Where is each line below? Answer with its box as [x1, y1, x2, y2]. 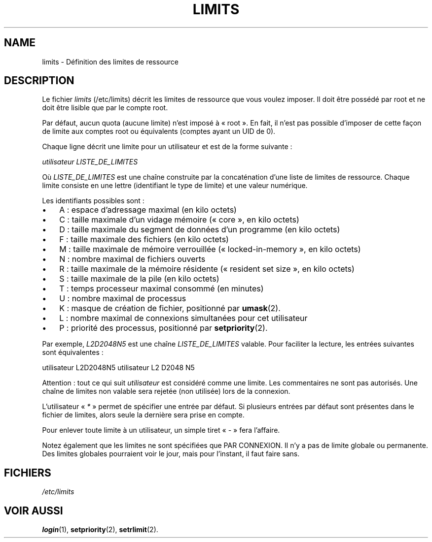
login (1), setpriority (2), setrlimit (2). [42, 525, 158, 534]
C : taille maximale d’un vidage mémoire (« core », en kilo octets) [59, 215, 299, 225]
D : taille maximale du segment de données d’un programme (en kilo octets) [59, 224, 340, 235]
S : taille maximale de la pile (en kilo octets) [59, 274, 219, 284]
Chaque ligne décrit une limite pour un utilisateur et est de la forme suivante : [42, 142, 292, 151]
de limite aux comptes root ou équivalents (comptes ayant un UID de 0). [42, 127, 276, 136]
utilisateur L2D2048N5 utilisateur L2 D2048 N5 [42, 363, 195, 372]
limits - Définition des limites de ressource [42, 57, 179, 66]
